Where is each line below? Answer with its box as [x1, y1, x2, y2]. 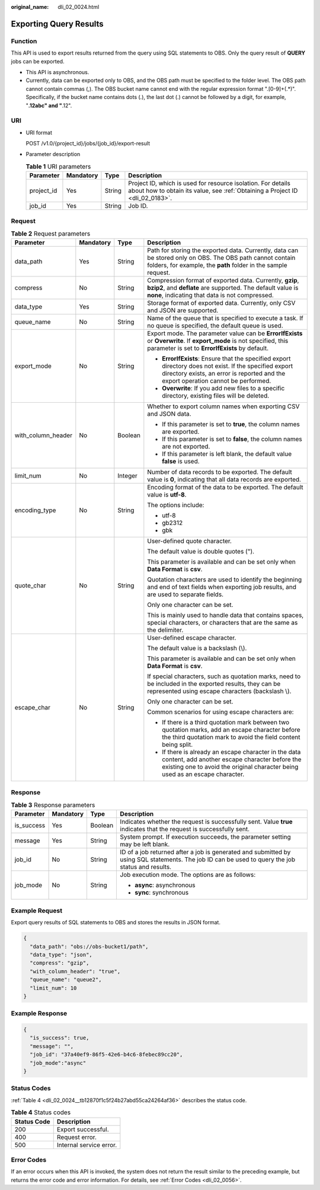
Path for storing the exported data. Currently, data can [147, 246, 299, 254]
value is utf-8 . [147, 491, 187, 499]
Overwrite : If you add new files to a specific [162, 384, 285, 393]
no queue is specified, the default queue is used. [147, 322, 284, 330]
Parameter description [25, 151, 81, 158]
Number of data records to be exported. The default [147, 468, 293, 476]
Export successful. [56, 1125, 109, 1133]
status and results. [120, 863, 172, 871]
